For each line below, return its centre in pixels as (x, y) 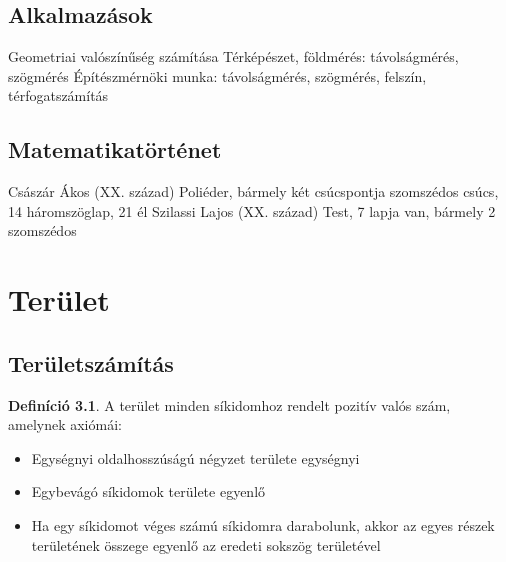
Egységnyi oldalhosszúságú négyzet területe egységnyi (195, 457)
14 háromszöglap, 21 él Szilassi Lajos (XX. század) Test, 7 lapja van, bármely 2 (252, 210)
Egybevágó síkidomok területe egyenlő (148, 491)
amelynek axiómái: (65, 424)
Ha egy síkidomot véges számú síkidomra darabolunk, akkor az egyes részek (263, 524)
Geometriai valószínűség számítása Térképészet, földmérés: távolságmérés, (233, 56)
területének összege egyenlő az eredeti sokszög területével (206, 544)
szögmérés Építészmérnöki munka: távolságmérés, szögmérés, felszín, (217, 75)
